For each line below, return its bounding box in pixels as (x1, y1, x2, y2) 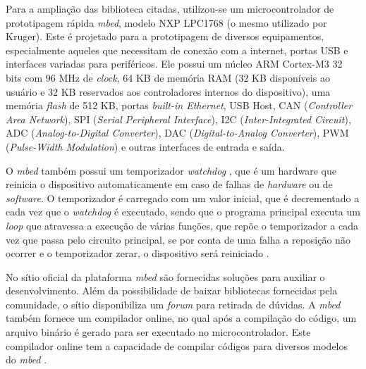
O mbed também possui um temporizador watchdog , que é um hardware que (6, 163, 336, 177)
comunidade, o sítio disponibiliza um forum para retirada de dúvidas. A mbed (6, 296, 341, 311)
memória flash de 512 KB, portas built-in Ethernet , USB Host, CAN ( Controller (6, 98, 353, 113)
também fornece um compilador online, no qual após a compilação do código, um (6, 311, 357, 325)
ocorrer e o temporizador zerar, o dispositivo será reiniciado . (6, 246, 269, 261)
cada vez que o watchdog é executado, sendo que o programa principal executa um (6, 204, 360, 219)
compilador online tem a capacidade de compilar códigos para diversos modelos (6, 338, 348, 353)
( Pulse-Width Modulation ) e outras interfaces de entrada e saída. (6, 139, 285, 154)
